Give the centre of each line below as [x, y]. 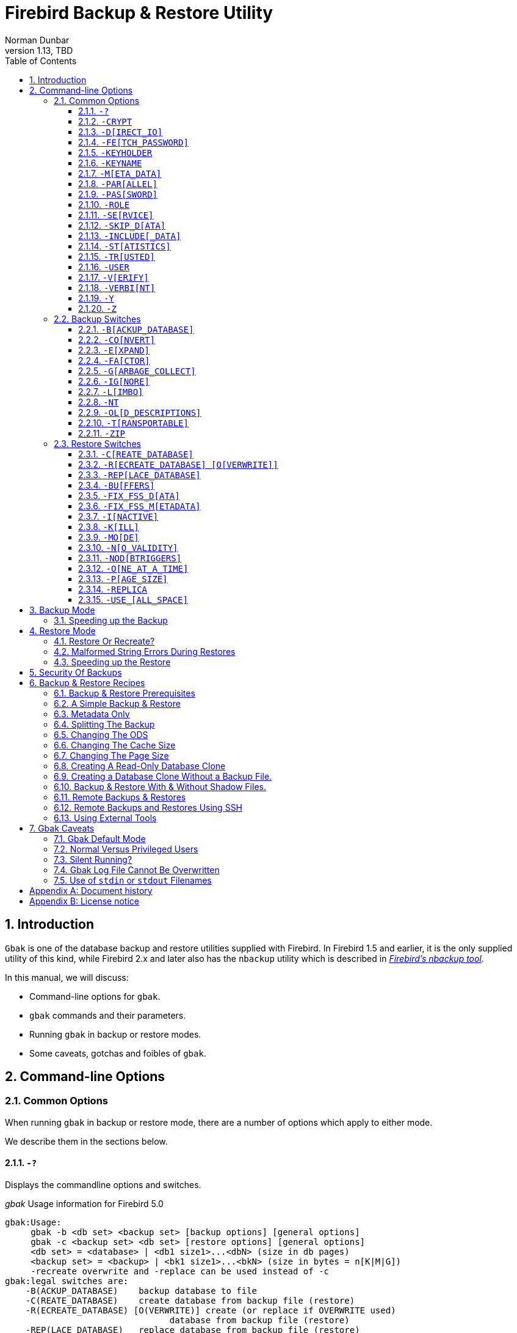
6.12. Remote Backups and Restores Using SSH [148, 807]
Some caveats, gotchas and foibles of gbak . [118, 1053]
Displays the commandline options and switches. [103, 1185]
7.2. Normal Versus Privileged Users [126, 849]
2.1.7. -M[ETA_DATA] [120, 173]
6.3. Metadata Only [92, 714]
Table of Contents [41, 61]
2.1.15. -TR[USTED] [117, 256]
